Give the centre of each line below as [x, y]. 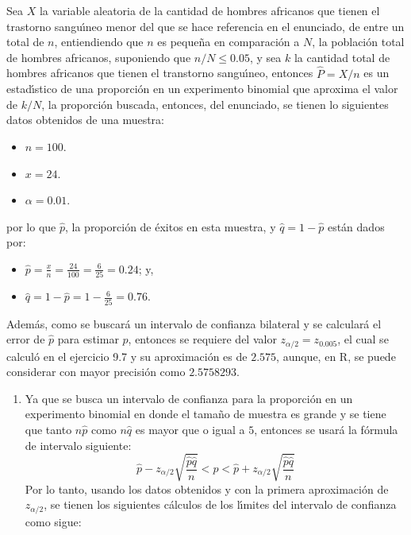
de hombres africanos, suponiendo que [99, 57]
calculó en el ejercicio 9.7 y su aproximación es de [127, 356]
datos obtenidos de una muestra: [85, 120]
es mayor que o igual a [190, 429]
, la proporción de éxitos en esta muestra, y [170, 226]
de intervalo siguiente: [78, 445]
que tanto [48, 429]
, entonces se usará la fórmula [326, 429]
